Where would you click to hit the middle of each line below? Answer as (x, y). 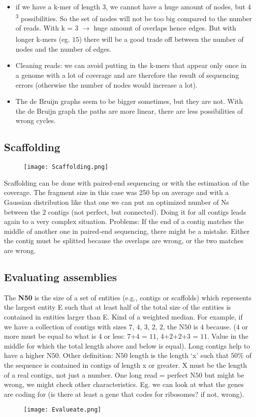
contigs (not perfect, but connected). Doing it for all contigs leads (147, 211)
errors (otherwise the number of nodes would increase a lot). (106, 84)
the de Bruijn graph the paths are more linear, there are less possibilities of (129, 111)
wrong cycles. (36, 120)
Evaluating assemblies (61, 276)
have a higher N (28, 355)
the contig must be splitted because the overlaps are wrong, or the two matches (124, 241)
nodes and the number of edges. (64, 48)
